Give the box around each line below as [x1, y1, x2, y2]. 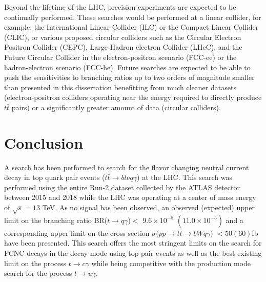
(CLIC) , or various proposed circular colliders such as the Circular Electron [4, 31, 241, 42]
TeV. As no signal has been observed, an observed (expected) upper [42, 202, 255, 213]
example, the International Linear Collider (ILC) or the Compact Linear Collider [4, 22, 259, 32]
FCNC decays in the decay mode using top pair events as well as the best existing [4, 247, 262, 258]
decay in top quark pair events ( [4, 172, 105, 183]
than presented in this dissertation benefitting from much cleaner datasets [4, 82, 236, 92]
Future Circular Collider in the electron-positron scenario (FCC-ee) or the [4, 51, 237, 62]
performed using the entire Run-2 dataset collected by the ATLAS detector [4, 182, 240, 192]
